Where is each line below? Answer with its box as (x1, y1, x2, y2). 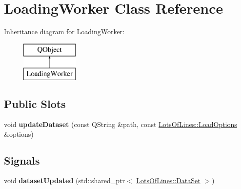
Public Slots (4, 96, 66, 111)
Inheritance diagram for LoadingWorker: (4, 26, 124, 37)
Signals (4, 152, 40, 168)
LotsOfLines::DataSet (136, 175, 201, 186)
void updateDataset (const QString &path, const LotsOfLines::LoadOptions (4, 119, 237, 129)
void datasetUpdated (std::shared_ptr (4, 175, 125, 186)
